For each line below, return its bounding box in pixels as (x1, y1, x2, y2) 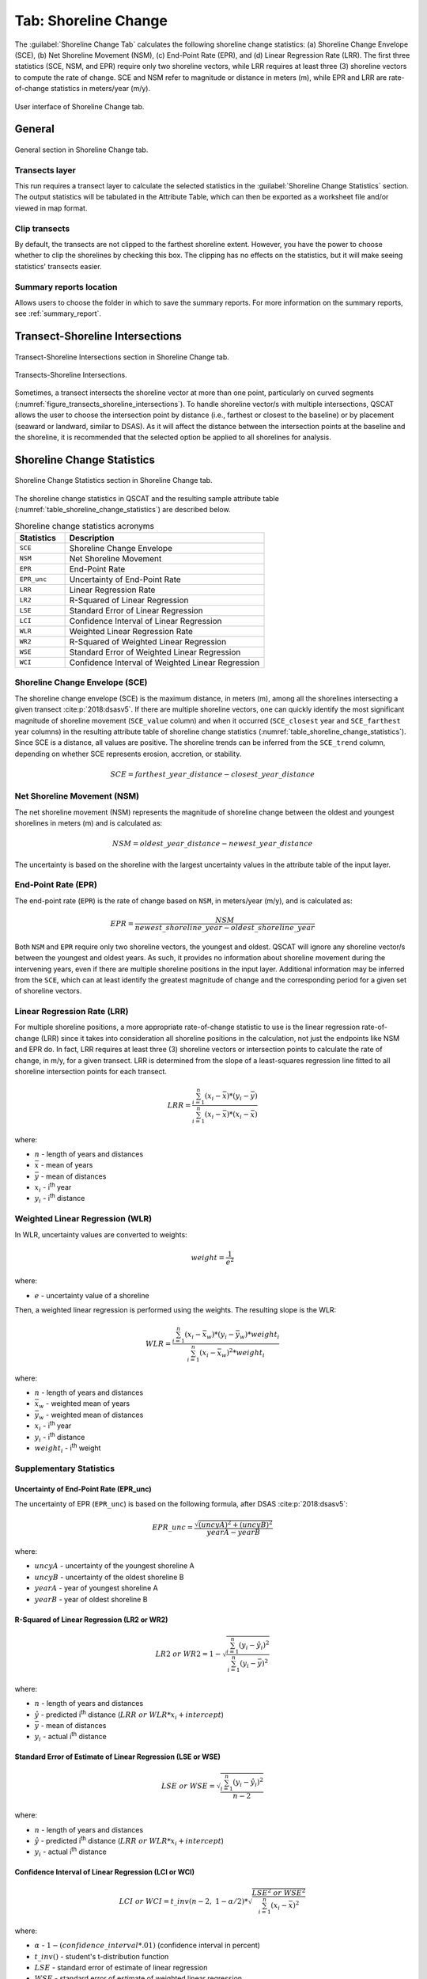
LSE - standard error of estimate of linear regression (34, 1963, 208, 1972)
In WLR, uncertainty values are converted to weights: (14, 1229, 187, 1239)
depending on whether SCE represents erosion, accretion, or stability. (14, 749, 242, 758)
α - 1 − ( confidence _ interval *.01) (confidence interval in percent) (34, 1940, 261, 1951)
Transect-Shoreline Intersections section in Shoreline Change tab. (14, 352, 229, 362)
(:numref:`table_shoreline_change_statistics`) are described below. (14, 505, 231, 515)
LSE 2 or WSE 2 (251, 1887, 306, 1897)
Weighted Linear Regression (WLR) (14, 1214, 153, 1225)
